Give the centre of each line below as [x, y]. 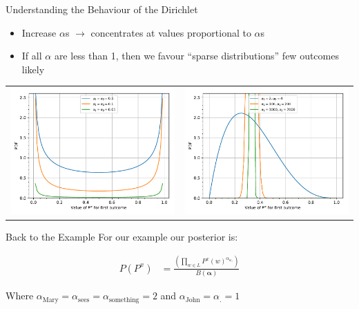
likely [33, 69]
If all [32, 56]
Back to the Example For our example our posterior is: [122, 236]
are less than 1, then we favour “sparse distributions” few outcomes [196, 56]
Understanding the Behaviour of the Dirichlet [102, 9]
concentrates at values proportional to [171, 32]
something [124, 300]
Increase [39, 32]
